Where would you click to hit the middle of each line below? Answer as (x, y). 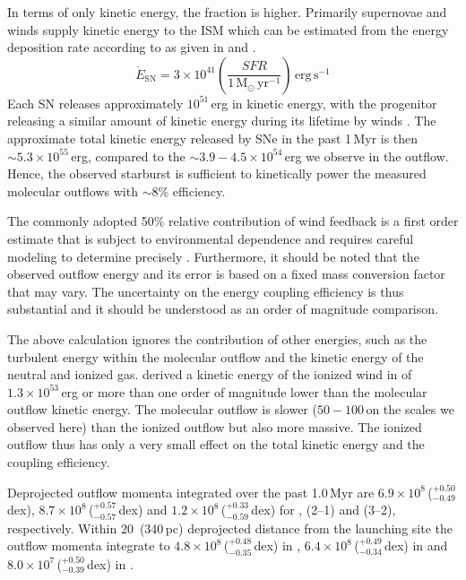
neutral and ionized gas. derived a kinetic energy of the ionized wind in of (210, 374)
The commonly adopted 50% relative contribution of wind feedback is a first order (233, 221)
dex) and (143, 510)
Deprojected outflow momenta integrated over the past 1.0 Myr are (191, 492)
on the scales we (410, 409)
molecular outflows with (73, 190)
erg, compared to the (128, 156)
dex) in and (416, 545)
